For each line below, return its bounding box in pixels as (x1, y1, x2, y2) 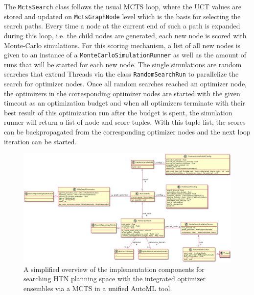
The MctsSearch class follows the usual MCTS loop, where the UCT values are (4, 1, 242, 11)
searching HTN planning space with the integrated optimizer (23, 273, 206, 284)
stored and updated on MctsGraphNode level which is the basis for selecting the (4, 11, 241, 21)
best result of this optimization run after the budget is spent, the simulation (4, 107, 232, 117)
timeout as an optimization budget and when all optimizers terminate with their (4, 98, 245, 108)
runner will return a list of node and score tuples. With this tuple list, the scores (4, 117, 246, 127)
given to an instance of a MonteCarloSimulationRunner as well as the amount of (4, 50, 247, 60)
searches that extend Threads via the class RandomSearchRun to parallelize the (4, 69, 239, 79)
